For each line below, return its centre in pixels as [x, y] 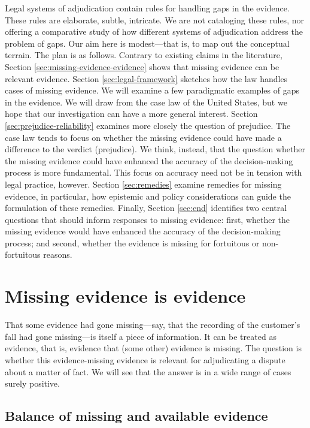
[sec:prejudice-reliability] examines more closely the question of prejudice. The [148, 125]
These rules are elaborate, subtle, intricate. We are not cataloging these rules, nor [154, 19]
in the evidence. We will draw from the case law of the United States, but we [146, 102]
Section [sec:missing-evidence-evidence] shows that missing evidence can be [142, 66]
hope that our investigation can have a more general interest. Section [131, 114]
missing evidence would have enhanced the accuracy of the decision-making [143, 231]
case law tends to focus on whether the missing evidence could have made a [143, 137]
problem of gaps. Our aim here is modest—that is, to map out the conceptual [147, 43]
